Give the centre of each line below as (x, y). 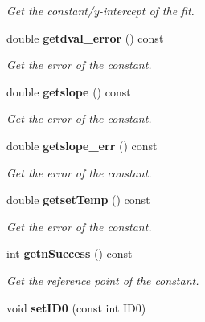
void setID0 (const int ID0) (76, 307)
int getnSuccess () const (70, 253)
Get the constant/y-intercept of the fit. (100, 10)
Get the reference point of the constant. (103, 280)
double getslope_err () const (82, 145)
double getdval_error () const (85, 37)
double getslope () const (69, 91)
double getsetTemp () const (78, 200)
